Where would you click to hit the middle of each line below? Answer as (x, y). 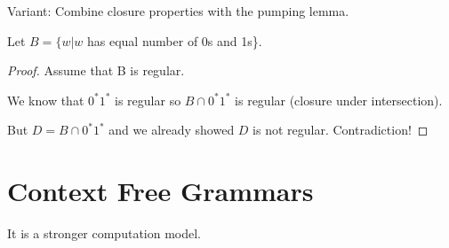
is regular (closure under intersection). (339, 100)
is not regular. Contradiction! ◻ (341, 130)
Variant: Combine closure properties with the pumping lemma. (178, 11)
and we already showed (172, 130)
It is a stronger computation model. (104, 233)
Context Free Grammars (160, 191)
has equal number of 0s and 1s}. (175, 40)
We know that (46, 100)
